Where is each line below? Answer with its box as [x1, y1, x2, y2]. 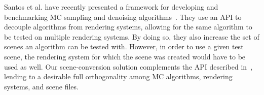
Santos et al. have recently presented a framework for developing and [4, 2, 218, 12]
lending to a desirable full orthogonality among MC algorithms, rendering [4, 71, 233, 82]
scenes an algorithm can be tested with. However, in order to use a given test [4, 41, 244, 52]
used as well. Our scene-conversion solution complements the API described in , [4, 61, 253, 72]
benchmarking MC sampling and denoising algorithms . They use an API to [4, 11, 242, 22]
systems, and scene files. [4, 81, 79, 91]
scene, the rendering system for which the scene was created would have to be [4, 51, 246, 61]
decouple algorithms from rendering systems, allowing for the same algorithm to [4, 21, 252, 32]
